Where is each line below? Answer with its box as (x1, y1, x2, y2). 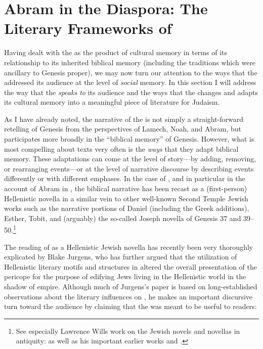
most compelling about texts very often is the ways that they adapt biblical (4, 143, 239, 154)
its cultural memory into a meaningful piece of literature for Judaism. (4, 97, 220, 107)
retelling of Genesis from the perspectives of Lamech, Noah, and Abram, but (4, 123, 241, 134)
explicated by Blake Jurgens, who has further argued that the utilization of (4, 251, 237, 262)
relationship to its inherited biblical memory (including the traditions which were (4, 57, 256, 67)
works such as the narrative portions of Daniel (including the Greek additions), (4, 203, 249, 213)
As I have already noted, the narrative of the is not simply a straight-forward (4, 113, 244, 124)
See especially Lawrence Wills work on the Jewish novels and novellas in (16, 325, 240, 336)
